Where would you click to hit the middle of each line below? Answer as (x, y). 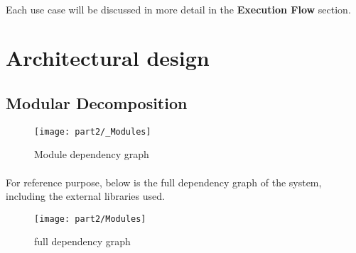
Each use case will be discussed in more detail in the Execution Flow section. (178, 9)
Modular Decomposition (97, 102)
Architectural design (108, 58)
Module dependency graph (92, 154)
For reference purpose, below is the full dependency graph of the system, (164, 182)
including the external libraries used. (85, 196)
